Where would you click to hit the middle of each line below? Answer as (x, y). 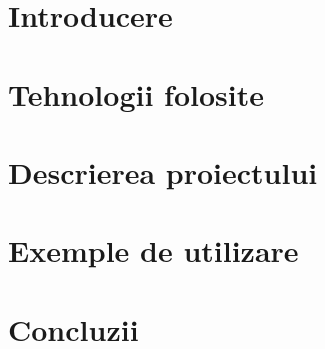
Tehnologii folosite (136, 93)
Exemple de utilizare (153, 250)
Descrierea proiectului (163, 171)
